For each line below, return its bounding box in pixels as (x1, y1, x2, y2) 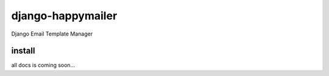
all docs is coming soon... (11, 62, 76, 69)
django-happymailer (11, 9, 118, 22)
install (11, 46, 35, 56)
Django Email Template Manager (11, 30, 93, 37)
